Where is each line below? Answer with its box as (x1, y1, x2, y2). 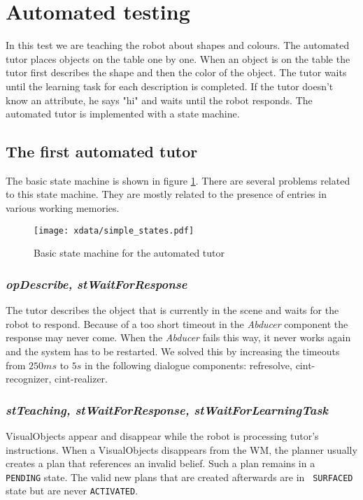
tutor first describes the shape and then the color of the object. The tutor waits (6, 65, 347, 80)
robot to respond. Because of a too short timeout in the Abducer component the (6, 316, 348, 331)
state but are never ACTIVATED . (6, 483, 138, 498)
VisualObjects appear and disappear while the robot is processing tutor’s (6, 428, 319, 443)
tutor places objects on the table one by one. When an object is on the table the (6, 51, 350, 66)
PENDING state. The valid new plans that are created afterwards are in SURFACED (6, 469, 353, 484)
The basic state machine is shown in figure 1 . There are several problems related (6, 173, 350, 187)
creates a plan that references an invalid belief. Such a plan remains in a (6, 456, 315, 471)
